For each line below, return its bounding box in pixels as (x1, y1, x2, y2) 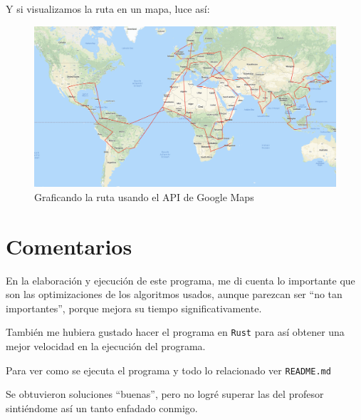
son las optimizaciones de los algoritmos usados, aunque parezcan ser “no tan (6, 287, 342, 302)
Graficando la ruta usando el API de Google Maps (34, 189, 254, 204)
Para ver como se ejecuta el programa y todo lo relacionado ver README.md (6, 362, 331, 377)
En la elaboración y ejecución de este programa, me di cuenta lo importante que (6, 272, 355, 287)
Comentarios (6, 231, 132, 260)
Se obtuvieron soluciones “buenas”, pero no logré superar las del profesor (6, 386, 324, 401)
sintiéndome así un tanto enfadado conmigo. (6, 400, 198, 415)
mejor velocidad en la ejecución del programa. (6, 339, 206, 353)
